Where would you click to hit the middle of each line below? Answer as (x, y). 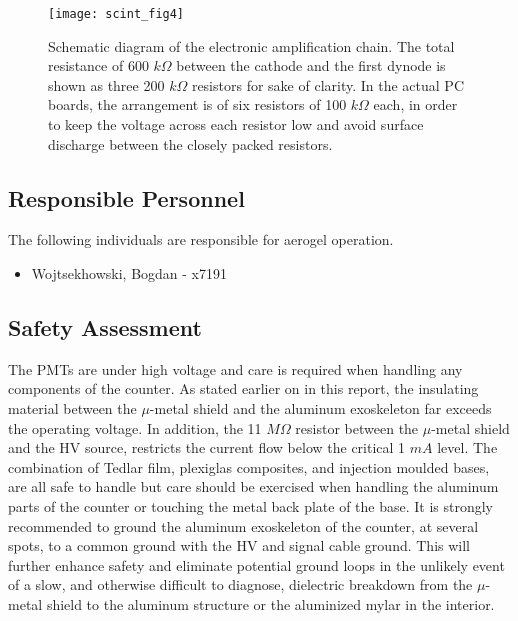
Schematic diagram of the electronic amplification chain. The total (251, 45)
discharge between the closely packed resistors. (190, 143)
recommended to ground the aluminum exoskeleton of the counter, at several (243, 525)
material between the (72, 408)
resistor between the (357, 427)
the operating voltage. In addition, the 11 (135, 427)
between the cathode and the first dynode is (311, 65)
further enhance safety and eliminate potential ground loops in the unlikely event (256, 564)
